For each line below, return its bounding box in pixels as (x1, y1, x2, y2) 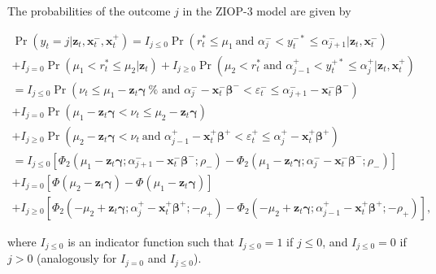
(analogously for (37, 250, 117, 267)
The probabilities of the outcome (7, 2, 171, 19)
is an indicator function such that (68, 233, 234, 250)
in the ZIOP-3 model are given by (182, 2, 351, 19)
